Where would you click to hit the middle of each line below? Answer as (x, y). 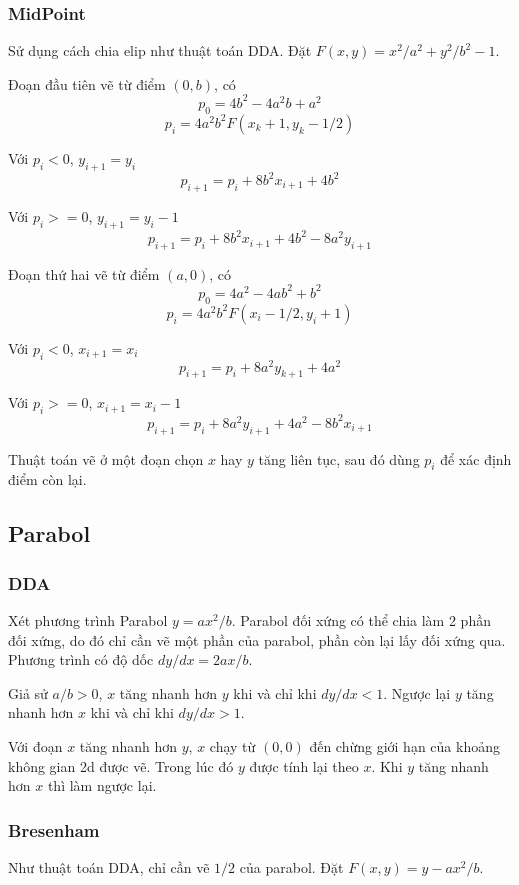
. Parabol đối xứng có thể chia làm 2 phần (361, 619)
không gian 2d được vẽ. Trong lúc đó (121, 765)
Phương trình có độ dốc (81, 659)
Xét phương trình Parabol (88, 619)
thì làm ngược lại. (102, 785)
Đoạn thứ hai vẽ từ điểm (84, 273)
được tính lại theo (304, 765)
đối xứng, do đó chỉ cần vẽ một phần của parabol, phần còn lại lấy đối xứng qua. (257, 639)
